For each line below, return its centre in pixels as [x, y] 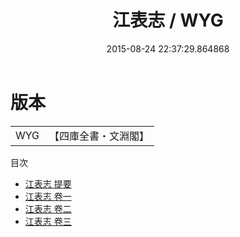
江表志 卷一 [48, 196]
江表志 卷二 [48, 208]
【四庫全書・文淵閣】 [99, 136]
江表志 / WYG [168, 20]
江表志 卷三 [48, 221]
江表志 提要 [48, 183]
